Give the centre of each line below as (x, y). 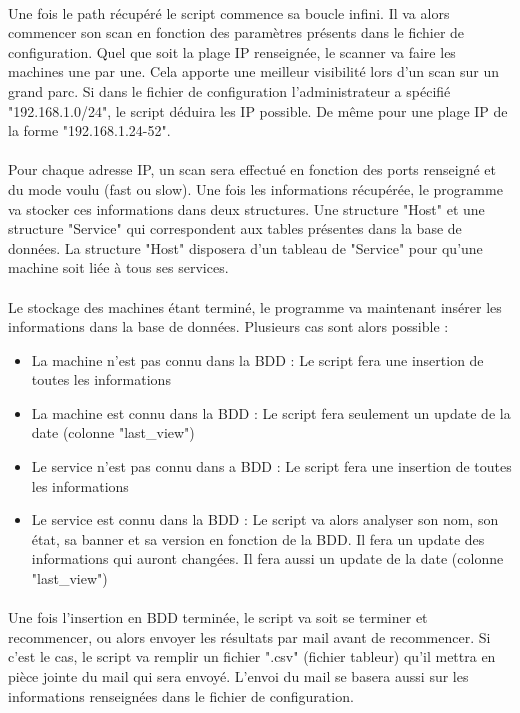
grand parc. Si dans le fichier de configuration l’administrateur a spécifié (229, 90)
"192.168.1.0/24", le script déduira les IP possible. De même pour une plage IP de (258, 110)
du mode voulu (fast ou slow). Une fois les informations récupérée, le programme (255, 188)
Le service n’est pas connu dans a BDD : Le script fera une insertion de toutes (271, 466)
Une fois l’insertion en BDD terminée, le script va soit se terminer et (218, 617)
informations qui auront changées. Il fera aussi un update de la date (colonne (267, 558)
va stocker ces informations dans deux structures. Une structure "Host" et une (246, 208)
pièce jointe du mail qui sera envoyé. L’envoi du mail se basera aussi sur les (238, 676)
